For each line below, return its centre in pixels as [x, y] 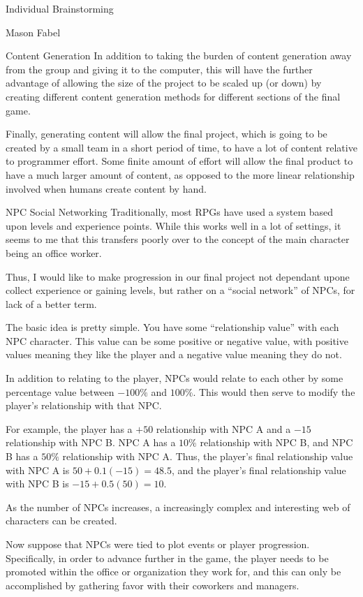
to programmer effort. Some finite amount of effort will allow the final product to [179, 161]
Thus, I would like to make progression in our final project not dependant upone [178, 276]
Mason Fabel [33, 32]
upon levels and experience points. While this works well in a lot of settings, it [173, 225]
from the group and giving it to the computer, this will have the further [159, 69]
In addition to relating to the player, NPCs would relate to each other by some [175, 378]
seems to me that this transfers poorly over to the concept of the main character [178, 239]
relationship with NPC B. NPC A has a [91, 442]
